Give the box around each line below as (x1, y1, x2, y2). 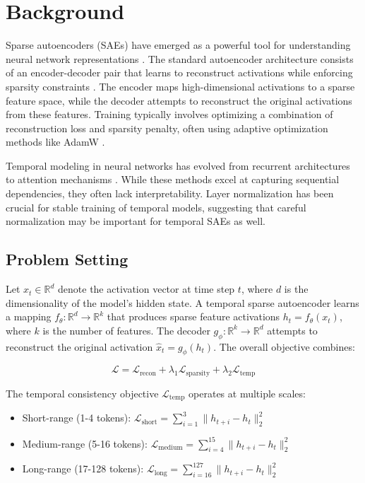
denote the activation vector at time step (58, 281, 235, 296)
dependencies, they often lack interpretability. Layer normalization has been (6, 186, 334, 201)
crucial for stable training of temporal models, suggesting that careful (6, 199, 306, 214)
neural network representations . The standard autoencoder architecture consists (6, 51, 354, 66)
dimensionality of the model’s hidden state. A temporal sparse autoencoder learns (6, 295, 359, 310)
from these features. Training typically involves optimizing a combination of (6, 107, 333, 122)
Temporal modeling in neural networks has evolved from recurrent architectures (6, 158, 350, 173)
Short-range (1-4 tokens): (22, 410, 131, 425)
